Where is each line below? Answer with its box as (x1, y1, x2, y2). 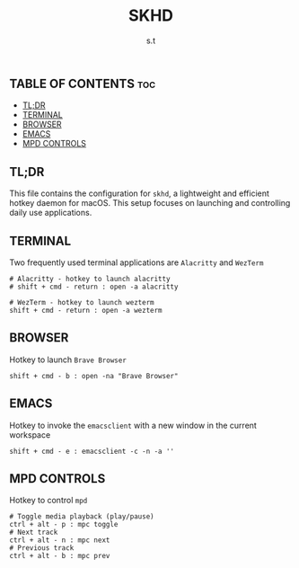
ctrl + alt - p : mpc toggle (9, 520, 119, 529)
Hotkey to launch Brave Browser (9, 354, 128, 365)
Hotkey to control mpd (9, 495, 88, 506)
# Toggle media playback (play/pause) (9, 512, 154, 521)
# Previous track (9, 544, 75, 553)
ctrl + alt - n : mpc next (9, 536, 110, 545)
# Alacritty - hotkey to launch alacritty (9, 274, 171, 283)
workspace (9, 429, 51, 440)
